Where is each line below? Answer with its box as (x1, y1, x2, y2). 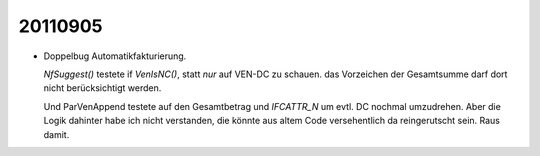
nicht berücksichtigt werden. (43, 82, 162, 94)
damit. (43, 128, 70, 140)
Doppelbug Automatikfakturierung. (43, 50, 187, 62)
